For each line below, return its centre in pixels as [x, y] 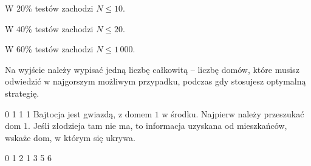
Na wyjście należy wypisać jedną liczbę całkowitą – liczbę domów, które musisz [152, 69]
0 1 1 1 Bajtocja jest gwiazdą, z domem [79, 113]
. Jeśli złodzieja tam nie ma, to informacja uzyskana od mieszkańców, [158, 126]
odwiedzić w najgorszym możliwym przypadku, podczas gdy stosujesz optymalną [155, 81]
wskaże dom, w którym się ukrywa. [70, 137]
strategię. [22, 93]
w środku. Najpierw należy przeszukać [233, 113]
